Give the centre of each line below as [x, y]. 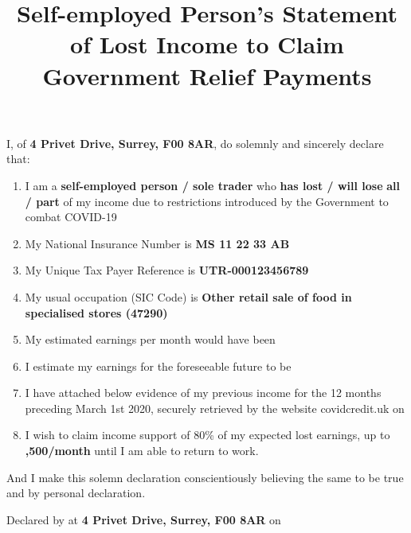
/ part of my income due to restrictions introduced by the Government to [207, 201]
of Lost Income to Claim [207, 44]
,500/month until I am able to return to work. [142, 451]
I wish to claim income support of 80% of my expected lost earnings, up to [207, 435]
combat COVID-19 [71, 217]
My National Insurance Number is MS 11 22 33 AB [157, 243]
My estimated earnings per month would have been [150, 339]
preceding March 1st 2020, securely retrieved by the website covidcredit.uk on [215, 408]
